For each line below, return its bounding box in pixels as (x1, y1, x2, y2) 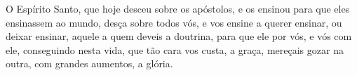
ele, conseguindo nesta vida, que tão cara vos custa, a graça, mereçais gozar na (6, 42, 344, 57)
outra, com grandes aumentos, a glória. (6, 56, 173, 71)
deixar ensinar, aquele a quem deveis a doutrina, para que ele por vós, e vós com (6, 29, 352, 43)
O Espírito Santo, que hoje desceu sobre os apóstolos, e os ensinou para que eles (6, 1, 350, 15)
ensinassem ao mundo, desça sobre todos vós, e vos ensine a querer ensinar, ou (6, 15, 342, 29)
